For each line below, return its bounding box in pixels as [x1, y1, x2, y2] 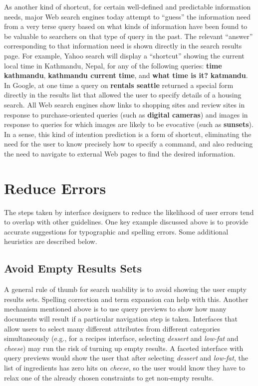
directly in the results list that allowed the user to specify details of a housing [4, 89, 242, 100]
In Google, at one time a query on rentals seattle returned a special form [4, 79, 234, 90]
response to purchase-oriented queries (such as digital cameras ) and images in [4, 109, 248, 119]
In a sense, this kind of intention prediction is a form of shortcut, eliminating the [4, 128, 252, 139]
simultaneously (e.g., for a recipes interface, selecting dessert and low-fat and [4, 333, 239, 343]
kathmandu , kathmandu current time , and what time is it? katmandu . [4, 70, 248, 80]
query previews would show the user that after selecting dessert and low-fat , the [4, 352, 248, 363]
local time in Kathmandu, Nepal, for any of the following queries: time [4, 60, 222, 70]
